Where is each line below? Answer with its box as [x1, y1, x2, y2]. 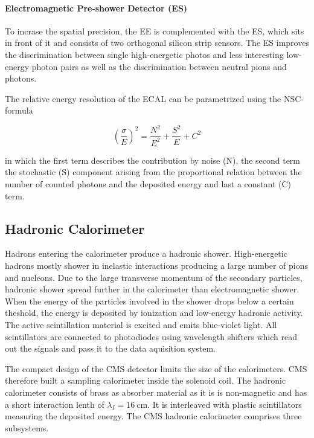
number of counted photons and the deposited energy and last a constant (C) [5, 178, 292, 190]
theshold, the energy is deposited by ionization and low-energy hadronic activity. [5, 306, 303, 319]
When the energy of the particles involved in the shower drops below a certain [5, 294, 294, 307]
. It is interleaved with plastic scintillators [147, 398, 302, 410]
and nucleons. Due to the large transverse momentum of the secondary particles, [5, 271, 303, 283]
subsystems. [5, 421, 49, 434]
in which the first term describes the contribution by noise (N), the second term [5, 153, 301, 166]
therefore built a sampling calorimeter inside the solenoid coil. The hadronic [5, 374, 286, 387]
